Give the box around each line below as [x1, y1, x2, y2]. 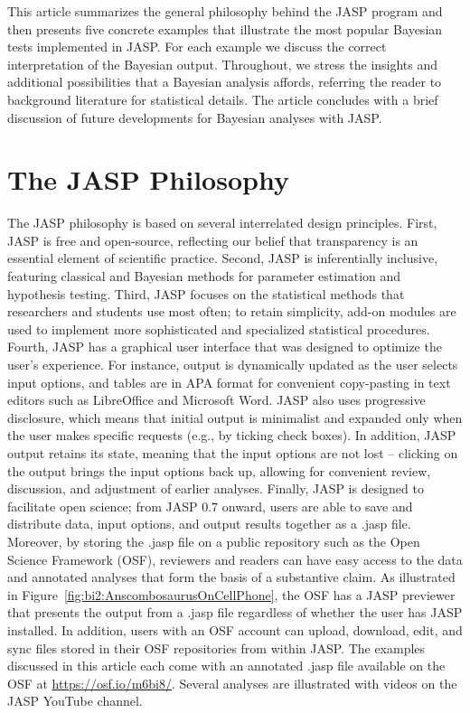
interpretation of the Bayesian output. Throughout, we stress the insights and [7, 54, 438, 73]
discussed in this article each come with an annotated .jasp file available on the [7, 656, 446, 675]
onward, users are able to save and [221, 496, 413, 515]
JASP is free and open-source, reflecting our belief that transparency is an [7, 230, 418, 249]
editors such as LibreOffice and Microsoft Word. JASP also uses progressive [7, 390, 426, 409]
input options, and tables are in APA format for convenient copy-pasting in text [7, 372, 451, 391]
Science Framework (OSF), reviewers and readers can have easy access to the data [7, 549, 463, 568]
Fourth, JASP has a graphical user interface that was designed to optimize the [7, 337, 442, 356]
